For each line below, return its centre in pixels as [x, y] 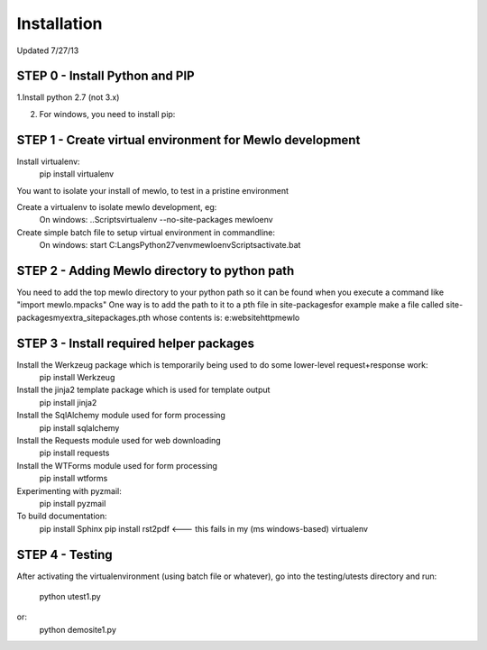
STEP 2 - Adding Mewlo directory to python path [156, 270]
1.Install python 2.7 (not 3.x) [68, 97]
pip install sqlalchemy [79, 427]
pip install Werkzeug [77, 378]
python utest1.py [70, 597]
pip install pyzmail [73, 503]
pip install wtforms [74, 479]
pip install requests [74, 453]
